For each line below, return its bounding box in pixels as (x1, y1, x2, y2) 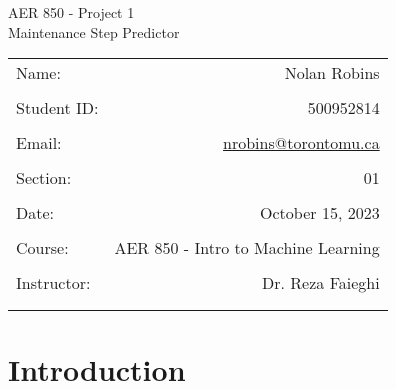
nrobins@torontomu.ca (223, 131, 380, 155)
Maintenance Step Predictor (8, 21, 180, 42)
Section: (16, 166, 72, 190)
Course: (16, 236, 69, 260)
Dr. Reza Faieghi (262, 271, 380, 295)
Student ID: (16, 96, 99, 120)
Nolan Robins (284, 61, 380, 85)
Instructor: (16, 271, 91, 295)
